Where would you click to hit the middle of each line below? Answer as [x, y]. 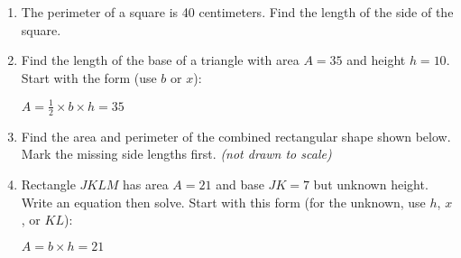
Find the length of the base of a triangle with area [160, 60]
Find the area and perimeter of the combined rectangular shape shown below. [236, 136]
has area [146, 184]
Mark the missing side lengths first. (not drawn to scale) [176, 154]
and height [376, 60]
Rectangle [48, 184]
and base [240, 184]
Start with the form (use [89, 77]
